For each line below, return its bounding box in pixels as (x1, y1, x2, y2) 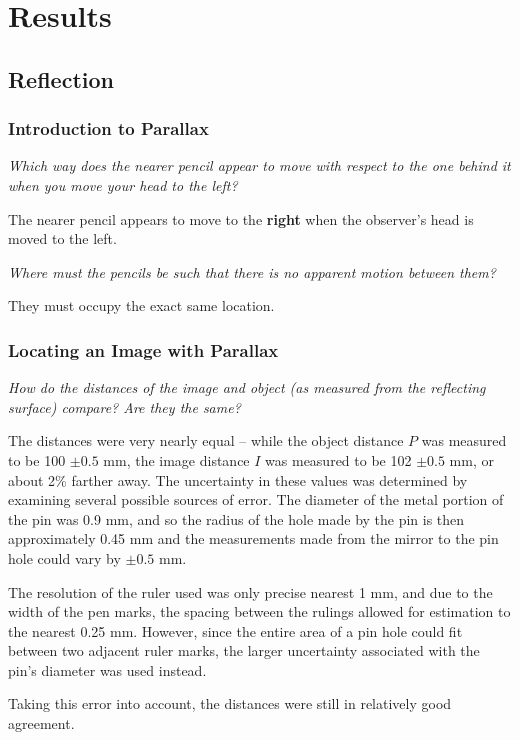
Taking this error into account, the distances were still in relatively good (8, 693, 452, 714)
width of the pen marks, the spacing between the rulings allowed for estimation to (8, 601, 511, 622)
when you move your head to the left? (8, 174, 238, 195)
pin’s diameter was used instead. (8, 659, 207, 680)
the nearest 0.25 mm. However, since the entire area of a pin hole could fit (8, 620, 463, 641)
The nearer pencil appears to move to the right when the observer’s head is (8, 208, 474, 229)
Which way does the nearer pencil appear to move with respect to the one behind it (8, 155, 511, 176)
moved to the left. (8, 228, 117, 249)
